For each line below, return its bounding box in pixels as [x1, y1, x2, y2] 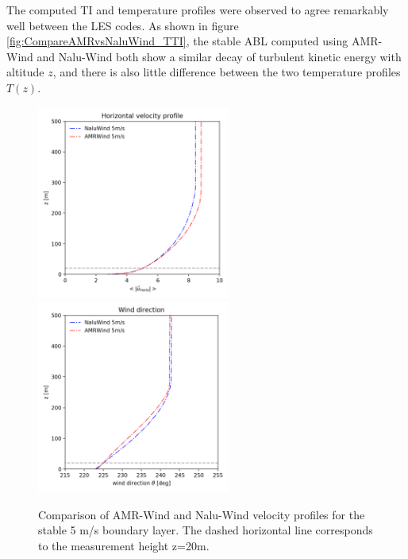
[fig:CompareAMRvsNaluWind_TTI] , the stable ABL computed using [6, 33, 348, 49]
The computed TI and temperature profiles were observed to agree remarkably [6, 2, 389, 17]
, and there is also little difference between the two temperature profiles [52, 64, 401, 80]
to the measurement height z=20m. [38, 537, 210, 553]
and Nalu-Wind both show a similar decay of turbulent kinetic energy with [37, 48, 402, 64]
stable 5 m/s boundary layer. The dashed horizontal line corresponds [38, 522, 373, 538]
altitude [6, 64, 44, 80]
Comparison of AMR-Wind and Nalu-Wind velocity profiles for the [38, 506, 365, 522]
